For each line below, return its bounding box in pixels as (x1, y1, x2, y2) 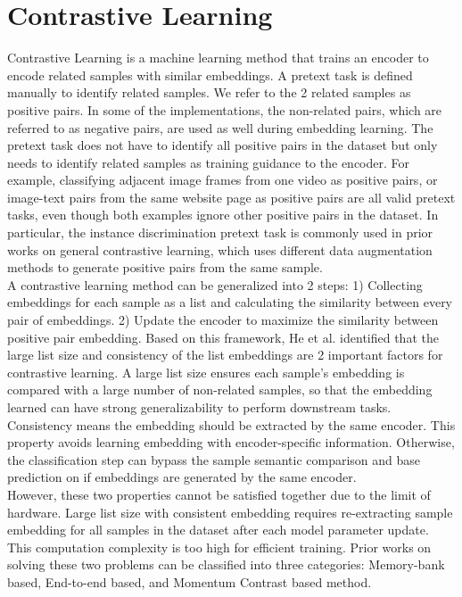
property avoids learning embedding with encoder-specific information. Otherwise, (7, 433, 455, 452)
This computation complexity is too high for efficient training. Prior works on (7, 537, 432, 556)
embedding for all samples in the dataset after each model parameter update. (7, 520, 429, 539)
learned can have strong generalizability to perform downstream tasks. (7, 398, 392, 416)
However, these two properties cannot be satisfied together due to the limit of (7, 485, 431, 503)
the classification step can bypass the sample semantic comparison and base (7, 450, 421, 468)
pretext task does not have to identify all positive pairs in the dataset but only (7, 136, 438, 154)
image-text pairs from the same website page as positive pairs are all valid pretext (7, 187, 456, 206)
